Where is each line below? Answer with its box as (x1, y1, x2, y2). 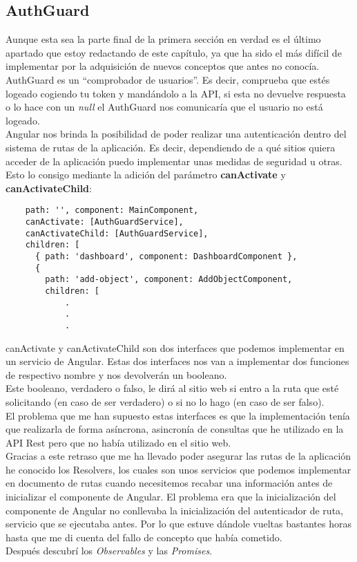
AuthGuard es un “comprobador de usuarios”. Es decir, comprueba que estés (6, 72, 330, 86)
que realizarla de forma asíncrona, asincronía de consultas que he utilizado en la (6, 422, 344, 436)
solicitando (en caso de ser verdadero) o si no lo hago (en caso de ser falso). (6, 394, 325, 409)
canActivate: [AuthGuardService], (25, 216, 184, 227)
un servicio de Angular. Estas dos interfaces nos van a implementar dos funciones (6, 354, 349, 368)
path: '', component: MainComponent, (25, 205, 199, 216)
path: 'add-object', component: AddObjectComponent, (45, 274, 293, 285)
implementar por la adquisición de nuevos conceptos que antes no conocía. (6, 59, 320, 73)
